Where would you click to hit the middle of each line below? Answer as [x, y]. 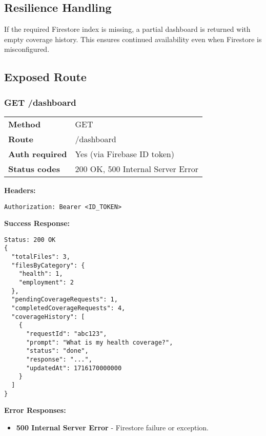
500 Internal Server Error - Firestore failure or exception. [112, 427]
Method [25, 124]
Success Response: [37, 223]
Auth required [38, 154]
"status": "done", [57, 351]
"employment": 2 [46, 283]
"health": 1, [41, 274]
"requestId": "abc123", [66, 334]
